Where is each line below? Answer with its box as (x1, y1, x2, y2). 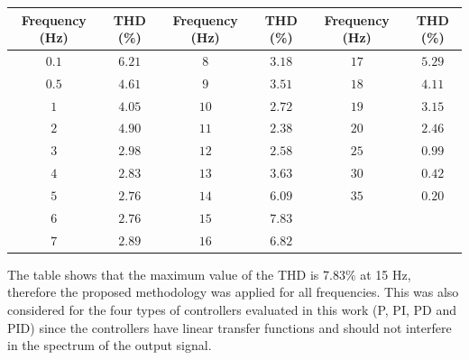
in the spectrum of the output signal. (7, 336, 212, 355)
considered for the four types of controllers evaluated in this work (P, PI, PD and (7, 300, 456, 318)
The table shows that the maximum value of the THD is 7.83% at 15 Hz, (7, 264, 411, 283)
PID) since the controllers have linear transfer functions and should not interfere (7, 318, 452, 337)
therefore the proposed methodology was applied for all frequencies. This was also (7, 282, 459, 301)
